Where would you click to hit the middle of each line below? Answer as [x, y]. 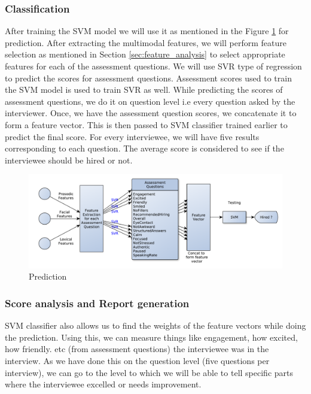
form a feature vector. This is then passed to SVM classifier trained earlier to [146, 124]
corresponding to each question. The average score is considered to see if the [144, 148]
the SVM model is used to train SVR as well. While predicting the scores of [144, 90]
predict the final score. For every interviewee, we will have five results [132, 136]
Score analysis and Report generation [97, 303]
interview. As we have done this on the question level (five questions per [137, 361]
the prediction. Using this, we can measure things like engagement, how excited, [151, 337]
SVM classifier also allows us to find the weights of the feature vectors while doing [155, 325]
